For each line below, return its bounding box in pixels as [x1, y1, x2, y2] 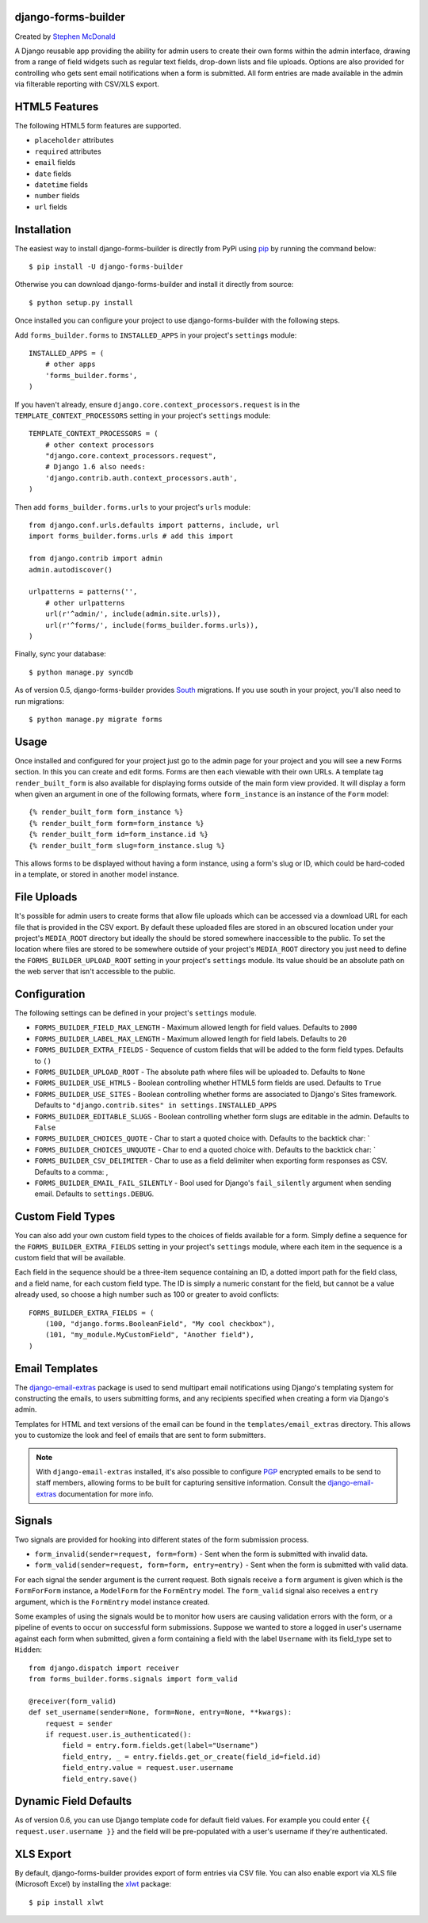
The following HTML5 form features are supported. [14, 120, 182, 130]
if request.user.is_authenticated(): [44, 1730, 192, 1739]
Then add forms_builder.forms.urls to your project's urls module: [14, 502, 251, 511]
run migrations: [14, 696, 65, 705]
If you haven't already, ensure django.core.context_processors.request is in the [14, 400, 300, 409]
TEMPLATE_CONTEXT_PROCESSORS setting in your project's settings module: [14, 411, 271, 420]
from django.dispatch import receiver [29, 1663, 180, 1673]
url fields [34, 202, 67, 212]
